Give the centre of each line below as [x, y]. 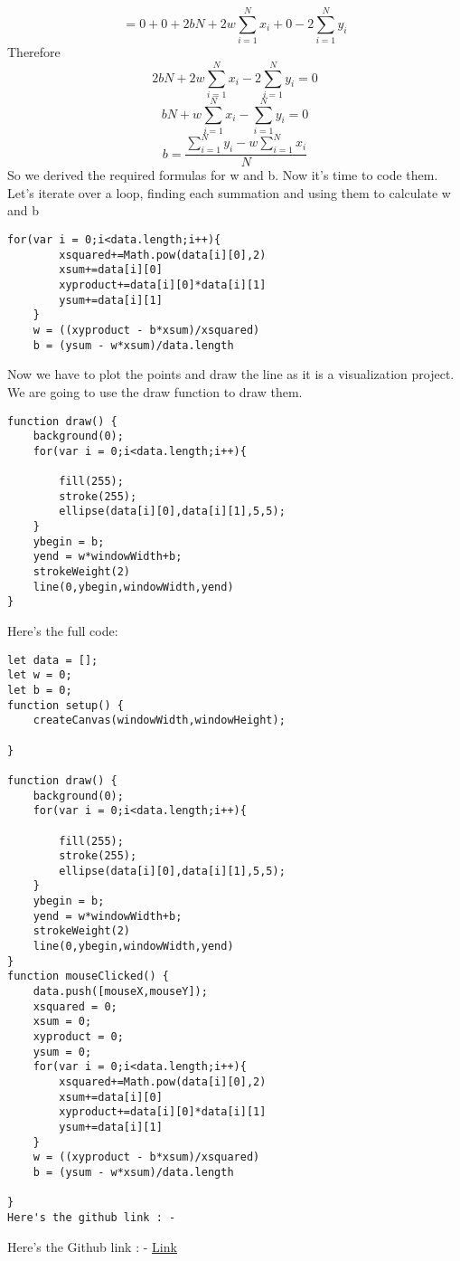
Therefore [34, 52]
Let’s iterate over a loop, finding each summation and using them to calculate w [229, 192]
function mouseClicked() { [88, 977]
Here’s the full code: [63, 631]
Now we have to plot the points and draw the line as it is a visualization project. [231, 374]
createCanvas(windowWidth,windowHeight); [159, 721]
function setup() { [66, 705]
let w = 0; [40, 675]
